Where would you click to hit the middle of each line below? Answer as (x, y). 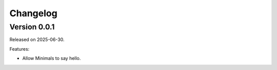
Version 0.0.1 (32, 27)
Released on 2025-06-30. (37, 40)
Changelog (33, 13)
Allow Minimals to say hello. (52, 58)
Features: (19, 49)
